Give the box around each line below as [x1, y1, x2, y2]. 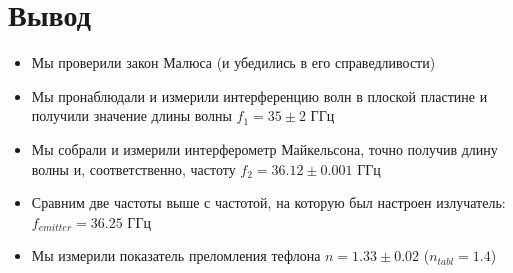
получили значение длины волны [31, 105, 232, 126]
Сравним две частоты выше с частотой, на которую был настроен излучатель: [31, 192, 506, 213]
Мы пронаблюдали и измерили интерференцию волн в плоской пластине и [31, 85, 488, 106]
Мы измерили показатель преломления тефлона [31, 245, 321, 266]
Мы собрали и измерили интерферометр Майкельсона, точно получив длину [31, 138, 498, 159]
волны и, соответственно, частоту [31, 158, 236, 179]
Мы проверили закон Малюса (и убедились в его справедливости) [31, 52, 436, 73]
